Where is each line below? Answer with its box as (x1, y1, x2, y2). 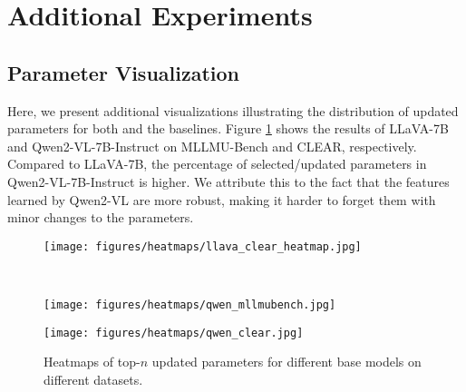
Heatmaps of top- (44, 352, 141, 371)
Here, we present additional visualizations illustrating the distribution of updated (7, 101, 459, 120)
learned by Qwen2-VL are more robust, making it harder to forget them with (7, 190, 436, 209)
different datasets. (44, 369, 143, 388)
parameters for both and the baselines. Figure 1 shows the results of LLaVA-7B (7, 119, 449, 138)
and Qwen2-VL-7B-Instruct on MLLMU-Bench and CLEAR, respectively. (7, 136, 417, 155)
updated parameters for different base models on (151, 352, 422, 371)
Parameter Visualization (7, 58, 239, 86)
